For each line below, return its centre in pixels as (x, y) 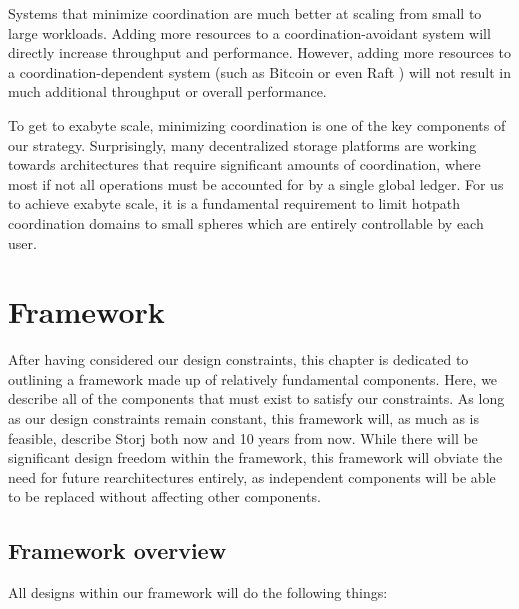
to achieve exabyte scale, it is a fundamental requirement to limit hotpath (234, 203)
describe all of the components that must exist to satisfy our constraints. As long (256, 398)
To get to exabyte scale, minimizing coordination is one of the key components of (257, 124)
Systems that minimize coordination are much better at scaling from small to (245, 13)
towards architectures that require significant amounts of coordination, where (244, 164)
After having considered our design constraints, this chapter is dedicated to (238, 359)
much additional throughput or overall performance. (167, 91)
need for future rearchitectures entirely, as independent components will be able (252, 476)
